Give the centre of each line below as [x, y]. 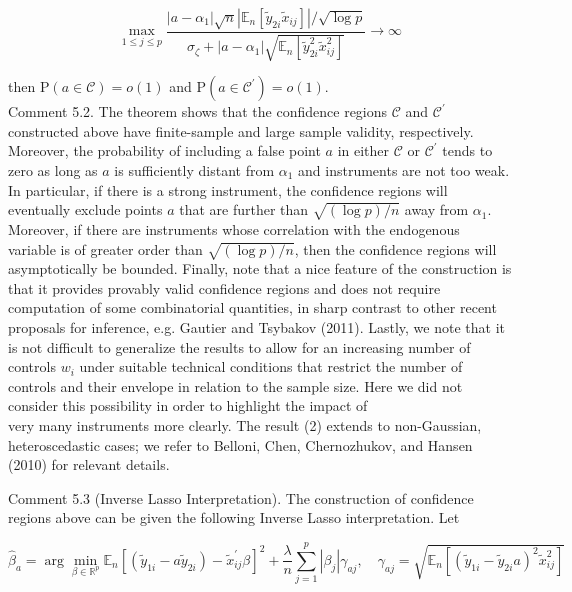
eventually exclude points [85, 209]
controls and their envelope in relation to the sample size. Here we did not [235, 385]
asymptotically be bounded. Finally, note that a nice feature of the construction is [260, 268]
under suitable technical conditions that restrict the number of [271, 366]
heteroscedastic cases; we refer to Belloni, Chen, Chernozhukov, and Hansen [240, 444]
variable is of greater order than [105, 248]
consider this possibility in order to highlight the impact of [188, 405]
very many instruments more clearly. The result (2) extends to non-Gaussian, [245, 425]
